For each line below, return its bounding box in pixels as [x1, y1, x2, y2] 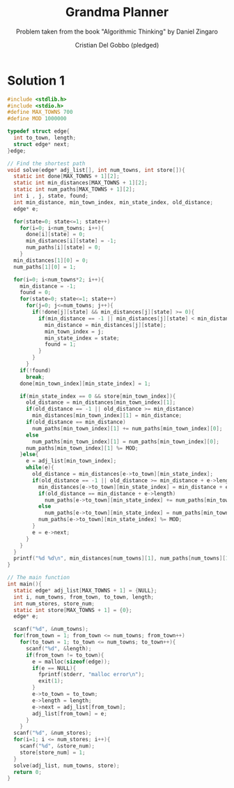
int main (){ [7, 581, 42, 588]
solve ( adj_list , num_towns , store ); [13, 762, 120, 769]
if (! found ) [19, 367, 52, 374]
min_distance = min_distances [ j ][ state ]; [44, 321, 167, 328]
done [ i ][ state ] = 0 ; [25, 231, 86, 238]
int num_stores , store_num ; [13, 600, 95, 607]
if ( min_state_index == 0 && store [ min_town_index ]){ [19, 393, 176, 400]
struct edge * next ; [13, 140, 70, 147]
